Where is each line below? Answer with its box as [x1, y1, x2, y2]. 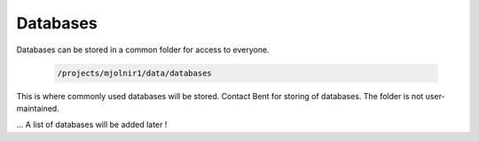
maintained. [16, 103, 59, 114]
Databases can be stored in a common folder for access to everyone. [16, 44, 270, 55]
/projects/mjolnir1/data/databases [57, 67, 212, 78]
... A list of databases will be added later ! [16, 120, 168, 130]
